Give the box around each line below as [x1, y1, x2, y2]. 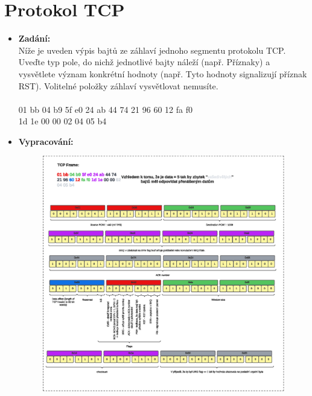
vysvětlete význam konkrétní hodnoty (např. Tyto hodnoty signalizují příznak [18, 67, 307, 80]
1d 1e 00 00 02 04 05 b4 [18, 115, 107, 127]
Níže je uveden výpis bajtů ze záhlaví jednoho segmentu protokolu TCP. [18, 43, 286, 56]
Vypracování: [18, 135, 74, 147]
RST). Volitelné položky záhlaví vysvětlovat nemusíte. [18, 79, 218, 92]
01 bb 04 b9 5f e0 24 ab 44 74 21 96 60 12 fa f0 [18, 103, 193, 115]
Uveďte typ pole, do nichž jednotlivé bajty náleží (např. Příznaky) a [18, 56, 270, 68]
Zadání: [18, 32, 51, 45]
